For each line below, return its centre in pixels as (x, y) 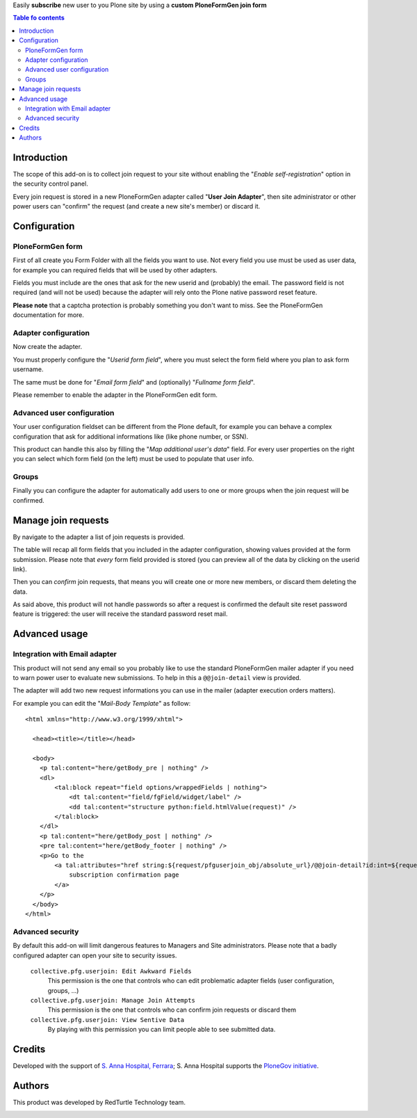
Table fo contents (39, 18)
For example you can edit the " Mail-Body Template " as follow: (102, 703)
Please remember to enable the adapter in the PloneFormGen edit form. (115, 395)
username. (28, 369)
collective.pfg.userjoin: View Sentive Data (107, 1020)
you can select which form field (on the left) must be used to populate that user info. (133, 459)
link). (20, 569)
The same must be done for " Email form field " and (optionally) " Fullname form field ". (134, 382)
